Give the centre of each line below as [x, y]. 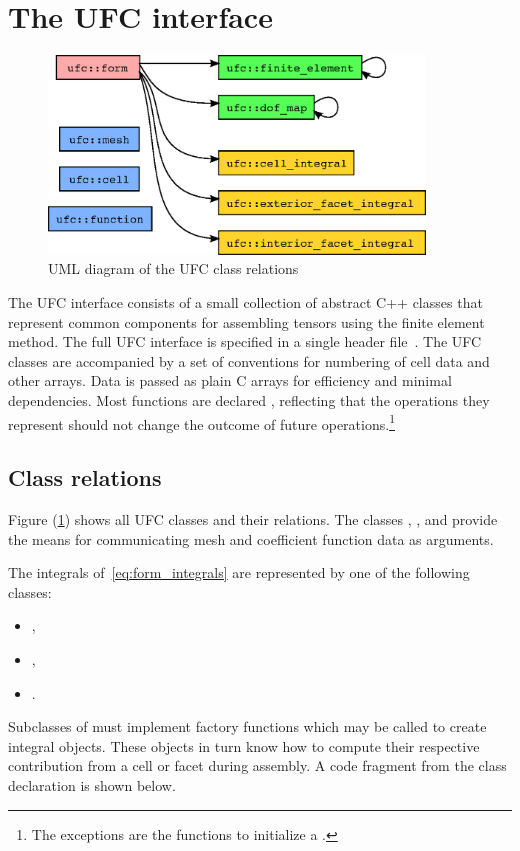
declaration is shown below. [92, 784]
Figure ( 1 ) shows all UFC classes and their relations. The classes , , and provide [253, 519]
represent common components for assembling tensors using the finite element [246, 321]
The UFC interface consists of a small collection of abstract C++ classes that [245, 301]
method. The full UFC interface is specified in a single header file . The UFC [245, 341]
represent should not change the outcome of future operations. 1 [201, 422]
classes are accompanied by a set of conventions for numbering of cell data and [249, 360]
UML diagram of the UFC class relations [173, 268]
